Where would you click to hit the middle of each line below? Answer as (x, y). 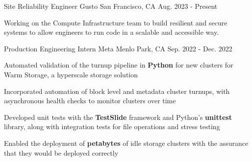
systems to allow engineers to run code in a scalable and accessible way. (112, 32)
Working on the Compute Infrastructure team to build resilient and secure (116, 22)
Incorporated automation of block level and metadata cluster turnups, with (117, 91)
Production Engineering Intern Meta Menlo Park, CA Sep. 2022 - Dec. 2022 (118, 48)
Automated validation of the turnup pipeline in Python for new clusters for (119, 65)
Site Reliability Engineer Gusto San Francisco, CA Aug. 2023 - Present (111, 6)
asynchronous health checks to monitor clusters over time (90, 101)
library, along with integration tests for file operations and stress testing (112, 126)
